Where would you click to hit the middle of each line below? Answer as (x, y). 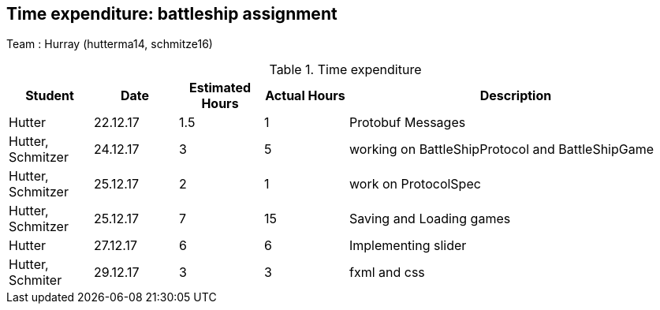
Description (516, 96)
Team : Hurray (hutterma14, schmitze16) (110, 44)
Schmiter (35, 280)
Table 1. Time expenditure (345, 70)
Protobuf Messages (408, 123)
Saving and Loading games (430, 219)
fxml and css (387, 273)
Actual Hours (305, 96)
